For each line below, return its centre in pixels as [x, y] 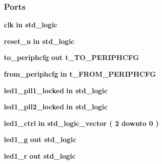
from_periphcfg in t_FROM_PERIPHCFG [80, 74]
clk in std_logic [31, 25]
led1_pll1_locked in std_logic [56, 90]
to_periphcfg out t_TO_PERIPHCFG [71, 57]
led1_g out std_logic [40, 139]
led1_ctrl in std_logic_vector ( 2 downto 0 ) [81, 123]
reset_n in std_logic [39, 41]
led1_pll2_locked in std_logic [56, 107]
